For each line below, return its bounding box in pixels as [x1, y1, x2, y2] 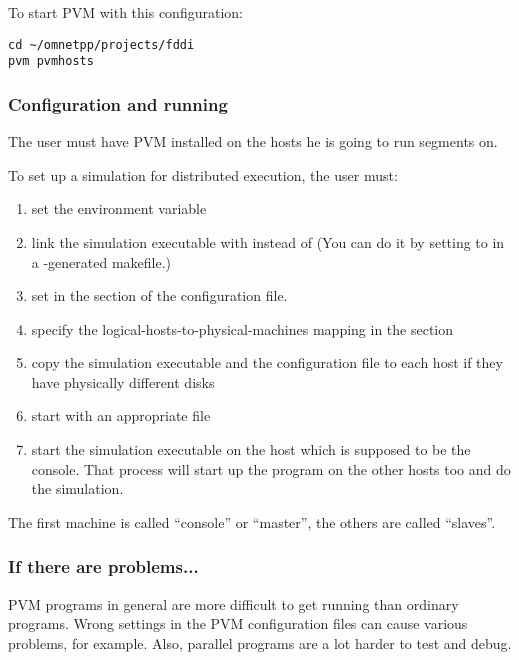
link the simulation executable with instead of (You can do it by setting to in [31, 231, 505, 252]
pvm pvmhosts [8, 54, 94, 69]
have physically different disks [31, 371, 215, 392]
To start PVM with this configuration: [8, 2, 243, 22]
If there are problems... [8, 554, 199, 579]
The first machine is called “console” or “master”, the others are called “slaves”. [8, 511, 496, 532]
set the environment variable [31, 198, 207, 219]
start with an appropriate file [31, 405, 211, 426]
